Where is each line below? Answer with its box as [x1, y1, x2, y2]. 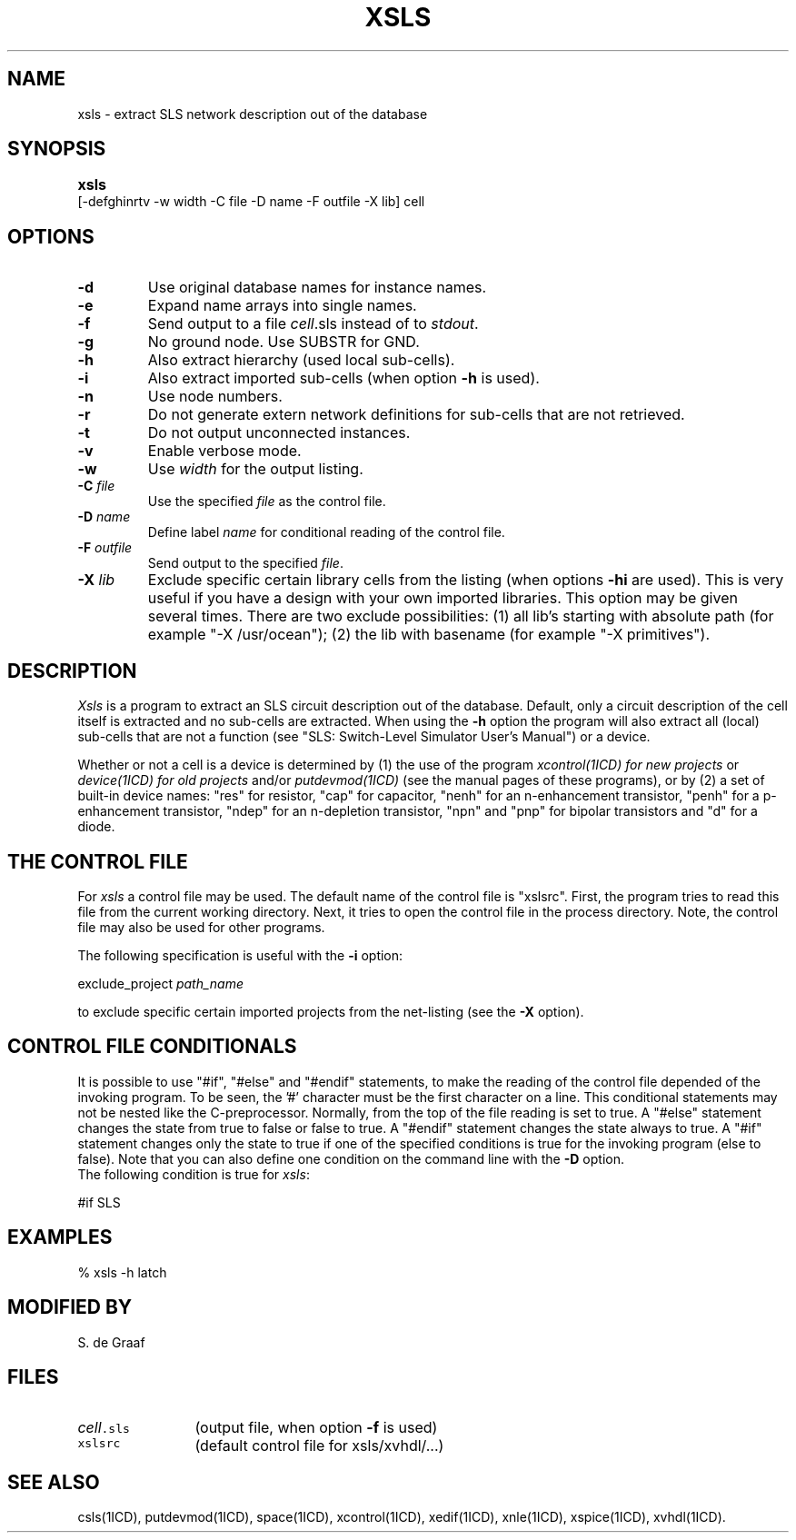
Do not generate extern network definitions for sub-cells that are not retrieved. [147, 405, 685, 424]
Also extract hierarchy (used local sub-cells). [147, 351, 455, 370]
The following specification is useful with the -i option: [77, 947, 403, 963]
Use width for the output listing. [147, 460, 363, 479]
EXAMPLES [7, 1226, 113, 1249]
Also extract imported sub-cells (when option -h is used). [147, 369, 540, 388]
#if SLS [77, 1194, 121, 1210]
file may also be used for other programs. [77, 919, 325, 935]
